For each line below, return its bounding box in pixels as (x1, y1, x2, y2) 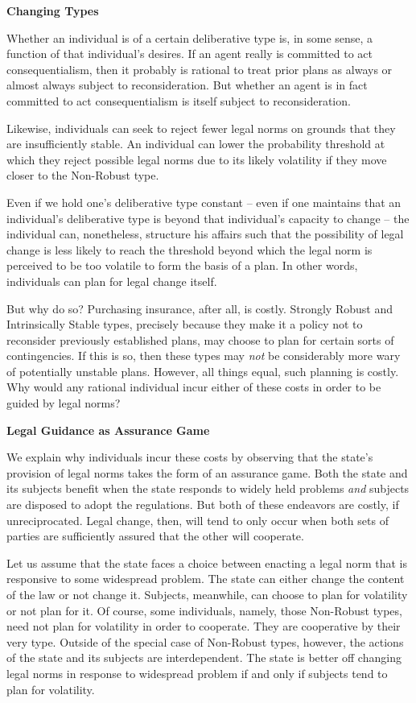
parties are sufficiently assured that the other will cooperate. (6, 527, 304, 544)
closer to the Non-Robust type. (6, 167, 159, 184)
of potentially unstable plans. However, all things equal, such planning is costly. (6, 362, 399, 379)
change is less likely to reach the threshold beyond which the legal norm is (6, 241, 373, 258)
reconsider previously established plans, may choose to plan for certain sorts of (6, 331, 394, 348)
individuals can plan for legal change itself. (6, 272, 217, 289)
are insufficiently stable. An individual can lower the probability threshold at (6, 135, 385, 152)
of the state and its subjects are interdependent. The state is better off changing (6, 649, 402, 666)
